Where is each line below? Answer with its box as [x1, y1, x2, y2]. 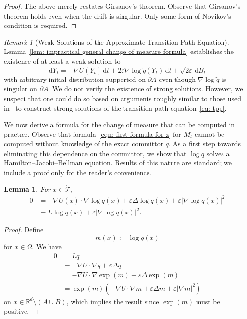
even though [159, 74, 196, 84]
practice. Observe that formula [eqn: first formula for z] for [4, 129, 181, 139]
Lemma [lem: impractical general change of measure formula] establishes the [4, 46, 234, 56]
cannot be [195, 129, 224, 139]
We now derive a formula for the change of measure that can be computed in [4, 119, 235, 130]
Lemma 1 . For [4, 184, 50, 194]
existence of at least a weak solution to [4, 55, 121, 66]
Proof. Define [4, 224, 44, 235]
